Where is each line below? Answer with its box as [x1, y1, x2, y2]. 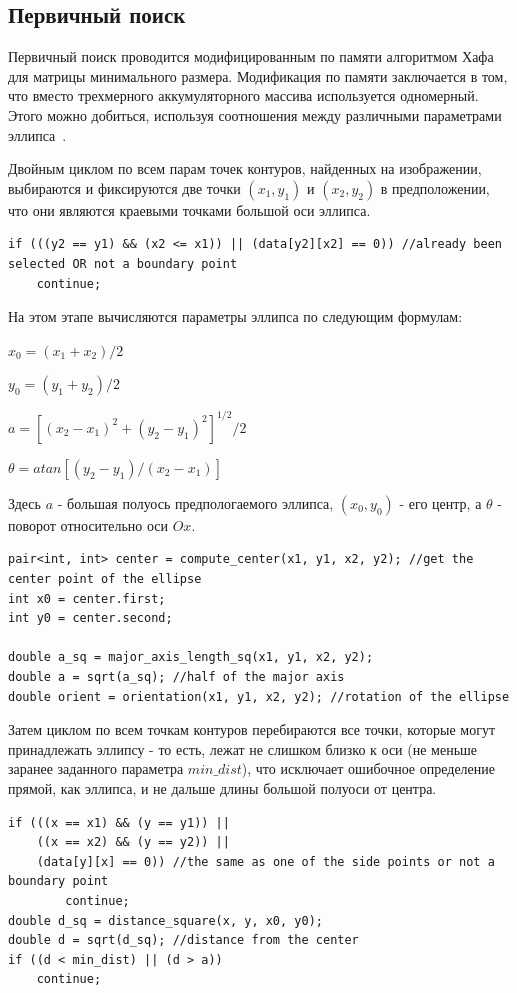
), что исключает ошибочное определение [241, 758, 495, 779]
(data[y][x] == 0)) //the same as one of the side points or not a [36, 854, 495, 869]
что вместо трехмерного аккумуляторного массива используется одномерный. [8, 85, 479, 106]
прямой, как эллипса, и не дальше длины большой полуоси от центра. [8, 777, 437, 798]
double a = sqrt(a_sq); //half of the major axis [8, 669, 345, 684]
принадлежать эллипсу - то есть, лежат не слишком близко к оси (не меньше [8, 738, 478, 759]
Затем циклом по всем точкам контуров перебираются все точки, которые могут [8, 719, 495, 740]
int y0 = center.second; [8, 611, 173, 626]
